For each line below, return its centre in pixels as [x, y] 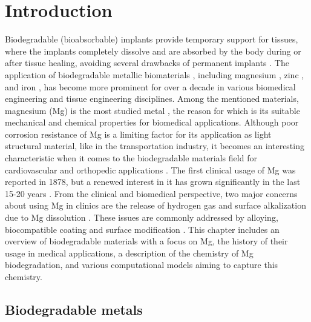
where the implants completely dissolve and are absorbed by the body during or [153, 51]
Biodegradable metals [74, 309]
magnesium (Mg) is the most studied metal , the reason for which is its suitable [152, 110]
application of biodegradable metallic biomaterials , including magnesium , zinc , [155, 74]
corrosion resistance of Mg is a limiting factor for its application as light [138, 134]
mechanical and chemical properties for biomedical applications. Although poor [152, 122]
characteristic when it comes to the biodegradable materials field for [131, 158]
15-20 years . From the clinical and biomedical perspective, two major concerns [151, 193]
